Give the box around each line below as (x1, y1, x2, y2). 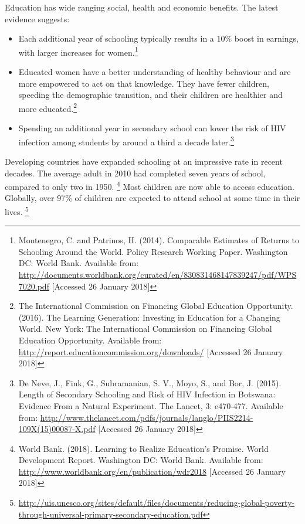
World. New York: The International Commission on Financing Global (18, 322, 272, 335)
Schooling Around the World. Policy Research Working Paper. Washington (18, 245, 288, 257)
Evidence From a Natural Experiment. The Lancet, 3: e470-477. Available (18, 399, 283, 411)
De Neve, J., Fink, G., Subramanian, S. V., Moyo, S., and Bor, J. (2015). (18, 376, 282, 389)
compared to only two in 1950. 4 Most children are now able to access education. (5, 179, 294, 192)
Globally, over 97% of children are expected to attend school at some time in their (5, 192, 300, 204)
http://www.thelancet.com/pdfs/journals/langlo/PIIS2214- (40, 411, 253, 423)
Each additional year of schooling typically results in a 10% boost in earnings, (18, 32, 299, 45)
